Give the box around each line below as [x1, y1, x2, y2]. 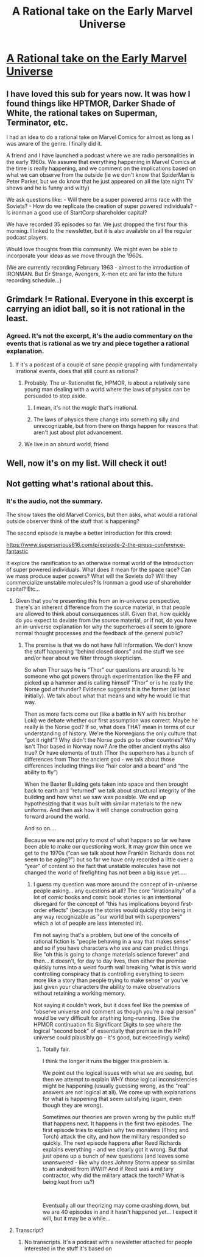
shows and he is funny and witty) [6, 184, 90, 191]
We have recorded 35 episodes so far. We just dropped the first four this [6, 221, 188, 228]
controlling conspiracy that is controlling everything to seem [33, 970, 185, 977]
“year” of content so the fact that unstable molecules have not [24, 862, 181, 869]
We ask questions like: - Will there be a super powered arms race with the [6, 196, 192, 203]
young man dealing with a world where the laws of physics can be [24, 385, 191, 393]
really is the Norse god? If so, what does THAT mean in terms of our [24, 723, 195, 730]
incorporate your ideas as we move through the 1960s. [6, 252, 144, 259]
